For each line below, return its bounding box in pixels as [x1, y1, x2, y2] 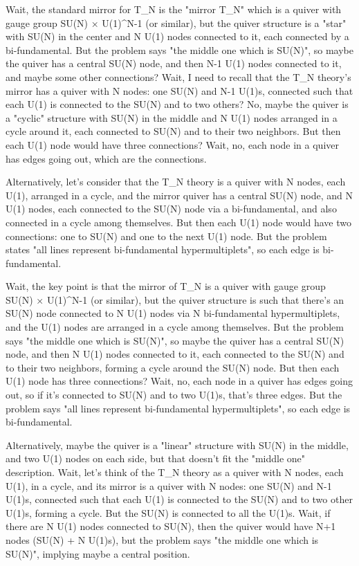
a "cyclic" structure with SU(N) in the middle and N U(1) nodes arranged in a [6, 110, 338, 125]
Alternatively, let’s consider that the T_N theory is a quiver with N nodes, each [6, 174, 346, 189]
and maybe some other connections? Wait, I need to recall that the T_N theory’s [6, 69, 351, 84]
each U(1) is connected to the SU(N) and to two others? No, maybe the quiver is [6, 97, 349, 111]
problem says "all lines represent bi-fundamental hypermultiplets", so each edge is [6, 401, 351, 415]
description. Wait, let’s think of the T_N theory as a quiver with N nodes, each [6, 465, 344, 479]
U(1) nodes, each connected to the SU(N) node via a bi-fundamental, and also [6, 201, 337, 216]
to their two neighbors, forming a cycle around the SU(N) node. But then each [6, 360, 340, 374]
